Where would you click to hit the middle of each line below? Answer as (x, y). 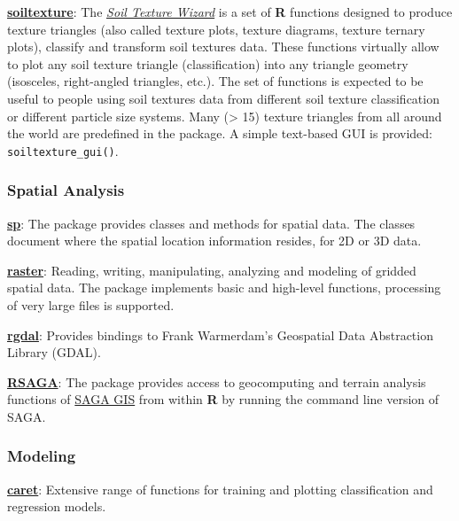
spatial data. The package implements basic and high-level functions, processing (224, 288)
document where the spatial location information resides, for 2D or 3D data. (214, 241)
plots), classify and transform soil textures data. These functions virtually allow (223, 47)
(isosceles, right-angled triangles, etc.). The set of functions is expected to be (215, 81)
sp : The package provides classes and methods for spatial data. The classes (211, 223)
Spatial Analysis (66, 190)
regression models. (57, 506)
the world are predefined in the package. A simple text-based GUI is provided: (220, 133)
